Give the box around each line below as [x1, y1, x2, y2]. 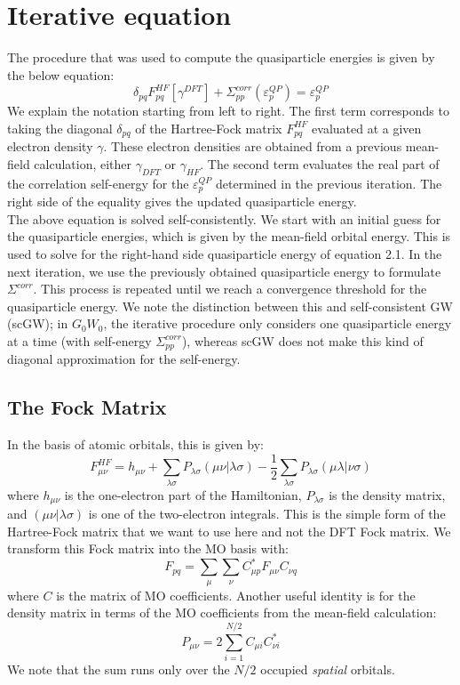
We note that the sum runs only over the [7, 660, 230, 679]
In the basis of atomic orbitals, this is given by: [7, 435, 264, 454]
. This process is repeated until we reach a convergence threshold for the [33, 279, 427, 298]
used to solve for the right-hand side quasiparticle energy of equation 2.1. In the [7, 244, 442, 262]
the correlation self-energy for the [7, 173, 189, 192]
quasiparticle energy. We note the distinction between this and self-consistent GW [7, 296, 453, 315]
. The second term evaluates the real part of [200, 154, 440, 173]
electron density [7, 137, 93, 156]
